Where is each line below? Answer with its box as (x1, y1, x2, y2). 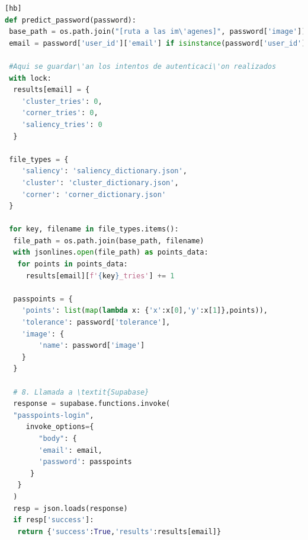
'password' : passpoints (38, 458, 132, 466)
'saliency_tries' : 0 (21, 120, 102, 129)
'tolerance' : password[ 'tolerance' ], (21, 318, 171, 327)
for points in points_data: (17, 260, 128, 269)
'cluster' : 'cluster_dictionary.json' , (21, 178, 179, 187)
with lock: (9, 74, 52, 82)
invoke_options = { (25, 423, 94, 431)
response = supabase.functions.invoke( (13, 399, 171, 408)
